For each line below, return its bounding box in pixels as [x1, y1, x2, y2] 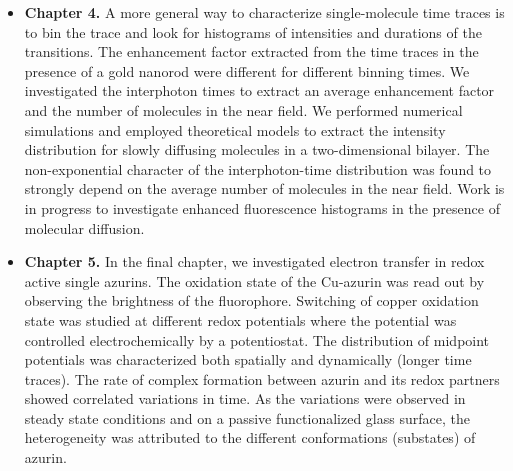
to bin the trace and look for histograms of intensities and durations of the [24, 21, 482, 42]
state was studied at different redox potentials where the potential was [24, 309, 457, 330]
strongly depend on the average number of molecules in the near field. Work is [24, 178, 505, 199]
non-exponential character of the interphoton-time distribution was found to [24, 158, 492, 179]
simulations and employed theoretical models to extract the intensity [24, 119, 446, 140]
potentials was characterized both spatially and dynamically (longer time [24, 349, 472, 370]
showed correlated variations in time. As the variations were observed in [24, 388, 466, 409]
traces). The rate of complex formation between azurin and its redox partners [24, 368, 500, 389]
